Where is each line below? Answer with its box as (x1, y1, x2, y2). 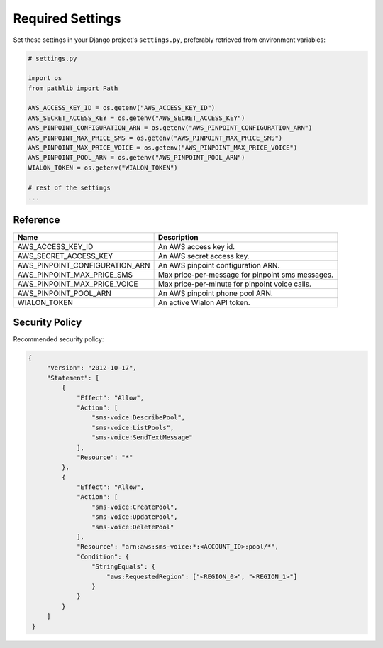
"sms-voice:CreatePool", (91, 503, 178, 511)
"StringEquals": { (91, 563, 156, 571)
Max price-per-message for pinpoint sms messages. (157, 270, 333, 280)
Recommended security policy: (13, 335, 104, 344)
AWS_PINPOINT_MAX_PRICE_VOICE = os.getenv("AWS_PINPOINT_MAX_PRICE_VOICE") (28, 144, 298, 152)
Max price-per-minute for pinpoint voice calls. (157, 279, 312, 289)
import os (28, 75, 62, 82)
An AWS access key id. (157, 241, 235, 251)
